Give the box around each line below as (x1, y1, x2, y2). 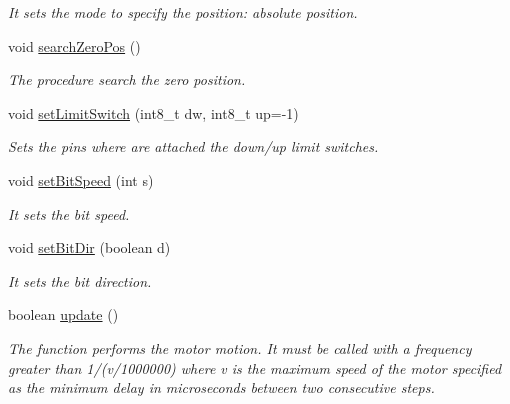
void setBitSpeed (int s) (8, 169, 154, 190)
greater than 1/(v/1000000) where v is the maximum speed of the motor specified (8, 357, 502, 378)
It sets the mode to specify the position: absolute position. (8, 2, 358, 22)
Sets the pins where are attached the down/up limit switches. (8, 136, 379, 157)
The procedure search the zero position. (8, 69, 246, 90)
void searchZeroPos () (8, 35, 141, 56)
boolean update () (8, 304, 119, 325)
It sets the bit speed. (8, 203, 130, 224)
